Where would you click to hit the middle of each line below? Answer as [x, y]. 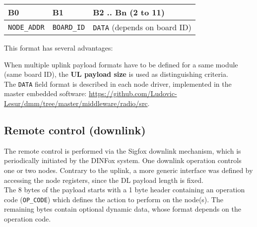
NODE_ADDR [26, 27]
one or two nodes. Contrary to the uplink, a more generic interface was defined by [128, 170]
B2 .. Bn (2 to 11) [129, 12]
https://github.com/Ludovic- [133, 93]
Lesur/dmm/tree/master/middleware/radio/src [76, 103]
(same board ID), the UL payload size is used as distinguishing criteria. [116, 74]
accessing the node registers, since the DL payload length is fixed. [104, 180]
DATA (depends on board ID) [142, 27]
